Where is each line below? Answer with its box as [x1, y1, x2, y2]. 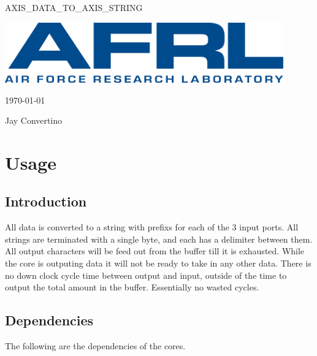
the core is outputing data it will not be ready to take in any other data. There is [5, 257, 311, 270]
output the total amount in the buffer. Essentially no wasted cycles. [5, 281, 259, 294]
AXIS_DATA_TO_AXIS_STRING [5, 1, 143, 13]
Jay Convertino [5, 114, 63, 127]
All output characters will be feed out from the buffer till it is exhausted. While [5, 244, 305, 257]
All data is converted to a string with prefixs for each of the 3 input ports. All [5, 221, 299, 233]
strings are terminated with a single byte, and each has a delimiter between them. [5, 232, 313, 245]
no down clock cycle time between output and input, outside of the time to [5, 268, 287, 281]
